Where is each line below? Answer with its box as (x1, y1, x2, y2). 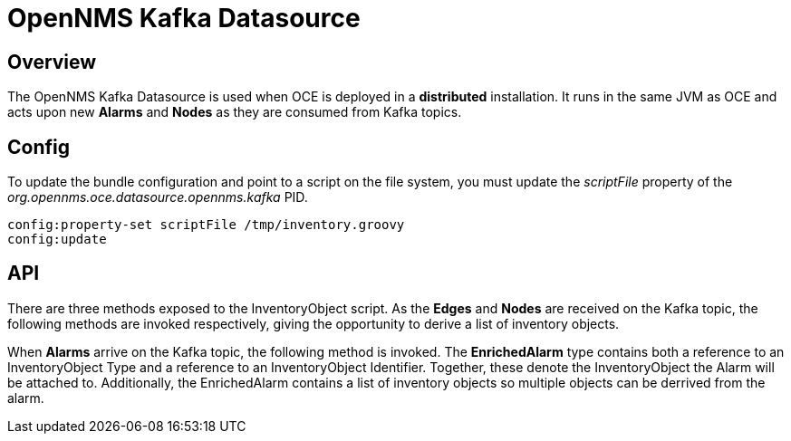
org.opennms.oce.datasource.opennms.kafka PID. (7, 189, 308, 206)
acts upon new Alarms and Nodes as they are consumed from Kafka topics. (7, 104, 462, 120)
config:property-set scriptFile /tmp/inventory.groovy (7, 217, 405, 233)
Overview (7, 50, 97, 73)
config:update (7, 232, 107, 247)
